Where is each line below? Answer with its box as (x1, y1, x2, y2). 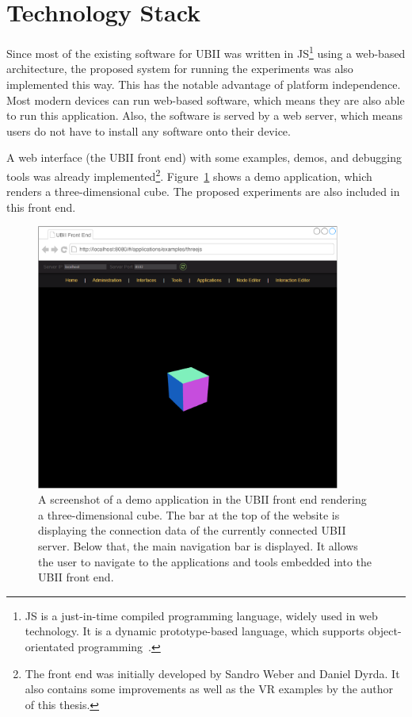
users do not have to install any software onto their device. (6, 122, 291, 139)
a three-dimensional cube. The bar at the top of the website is (38, 506, 340, 523)
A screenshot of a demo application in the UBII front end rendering (38, 491, 367, 508)
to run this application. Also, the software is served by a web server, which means (6, 107, 403, 124)
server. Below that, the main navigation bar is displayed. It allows (38, 538, 358, 554)
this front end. (6, 198, 76, 215)
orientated (25, 638, 74, 655)
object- (368, 623, 402, 639)
